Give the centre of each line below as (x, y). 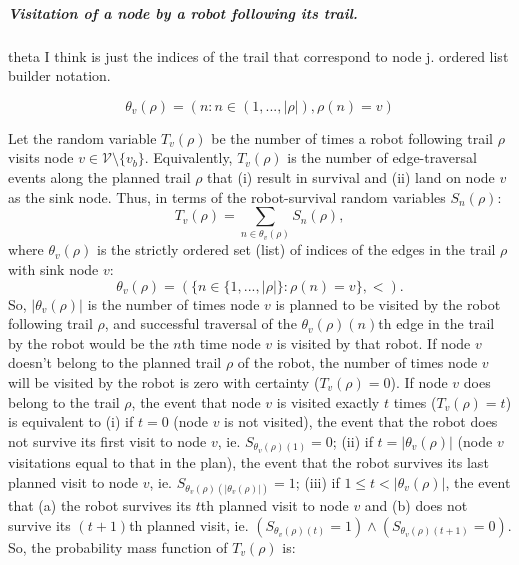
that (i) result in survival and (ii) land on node (351, 176)
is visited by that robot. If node (373, 342)
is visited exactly (328, 401)
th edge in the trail (436, 323)
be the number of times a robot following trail (352, 137)
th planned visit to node (274, 505)
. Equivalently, (188, 157)
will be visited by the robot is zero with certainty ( (164, 382)
